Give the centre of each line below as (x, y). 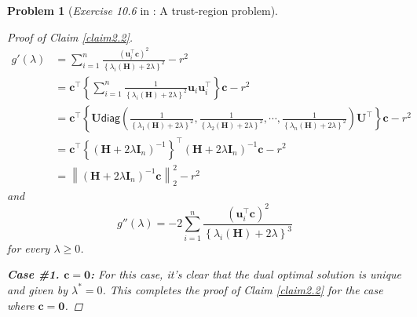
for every (29, 248)
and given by (37, 289)
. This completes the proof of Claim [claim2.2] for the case (243, 289)
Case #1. (33, 274)
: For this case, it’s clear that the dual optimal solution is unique (246, 274)
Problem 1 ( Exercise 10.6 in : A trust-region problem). (143, 10)
